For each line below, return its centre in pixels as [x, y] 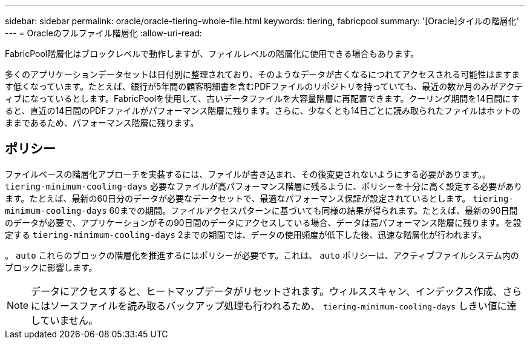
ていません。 [69, 320]
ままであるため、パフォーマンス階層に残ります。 [102, 123]
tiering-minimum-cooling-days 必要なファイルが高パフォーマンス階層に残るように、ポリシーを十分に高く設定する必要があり [264, 186]
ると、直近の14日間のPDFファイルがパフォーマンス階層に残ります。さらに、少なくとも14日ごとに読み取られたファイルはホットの [263, 111]
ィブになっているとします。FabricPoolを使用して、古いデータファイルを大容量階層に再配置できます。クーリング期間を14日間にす [262, 98]
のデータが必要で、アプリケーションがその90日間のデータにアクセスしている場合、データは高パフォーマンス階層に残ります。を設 [263, 222]
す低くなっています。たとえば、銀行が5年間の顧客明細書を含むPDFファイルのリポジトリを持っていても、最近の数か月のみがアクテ [264, 86]
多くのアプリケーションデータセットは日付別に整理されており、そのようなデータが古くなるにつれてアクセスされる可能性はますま [263, 74]
